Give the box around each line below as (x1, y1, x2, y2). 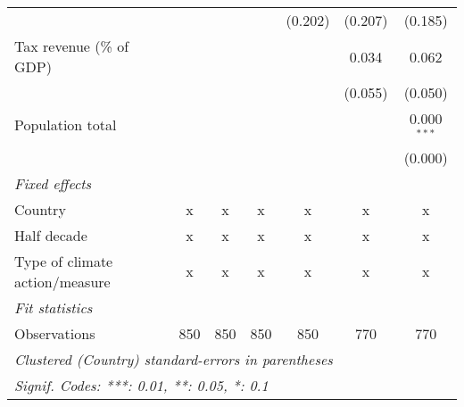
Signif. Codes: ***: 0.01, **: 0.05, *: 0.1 (14, 374, 269, 395)
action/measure (14, 270, 111, 292)
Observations (14, 322, 95, 344)
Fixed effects (14, 172, 92, 194)
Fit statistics (14, 296, 93, 318)
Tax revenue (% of (14, 36, 129, 56)
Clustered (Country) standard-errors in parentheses (14, 348, 333, 370)
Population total (14, 114, 117, 136)
